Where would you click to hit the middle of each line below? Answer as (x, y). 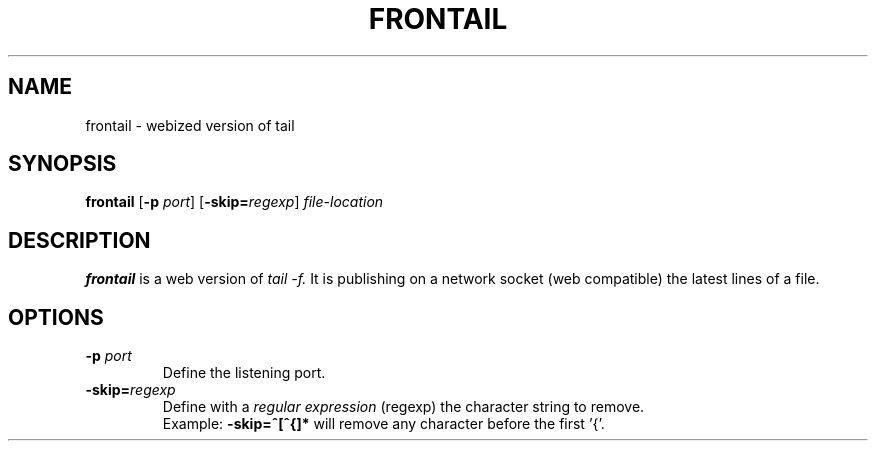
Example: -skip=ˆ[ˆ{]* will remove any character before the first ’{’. (383, 424)
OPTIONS (56, 317)
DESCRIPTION (79, 240)
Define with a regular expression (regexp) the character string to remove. (403, 407)
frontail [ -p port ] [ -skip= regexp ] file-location (234, 202)
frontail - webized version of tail (190, 125)
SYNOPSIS (62, 164)
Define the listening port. (244, 373)
